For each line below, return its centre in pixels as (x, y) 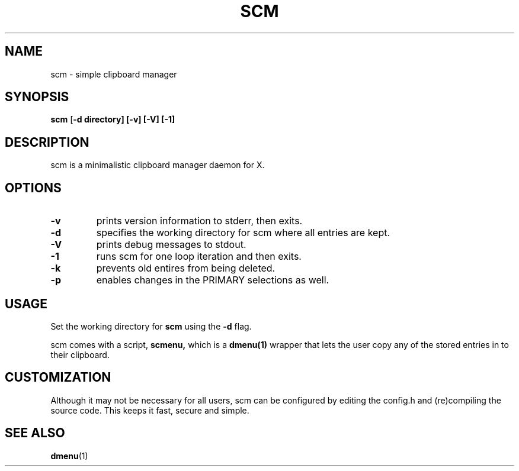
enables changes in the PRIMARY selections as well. (213, 280)
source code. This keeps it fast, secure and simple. (150, 410)
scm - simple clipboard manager (114, 74)
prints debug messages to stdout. (171, 245)
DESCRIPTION (47, 142)
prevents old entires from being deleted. (186, 268)
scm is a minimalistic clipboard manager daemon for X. (158, 165)
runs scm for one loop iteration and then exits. (199, 257)
